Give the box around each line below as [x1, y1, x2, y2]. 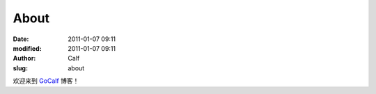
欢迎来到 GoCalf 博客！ [13, 77, 79, 85]
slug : [13, 63, 28, 72]
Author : [13, 54, 36, 63]
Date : [13, 35, 29, 43]
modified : [13, 44, 42, 52]
